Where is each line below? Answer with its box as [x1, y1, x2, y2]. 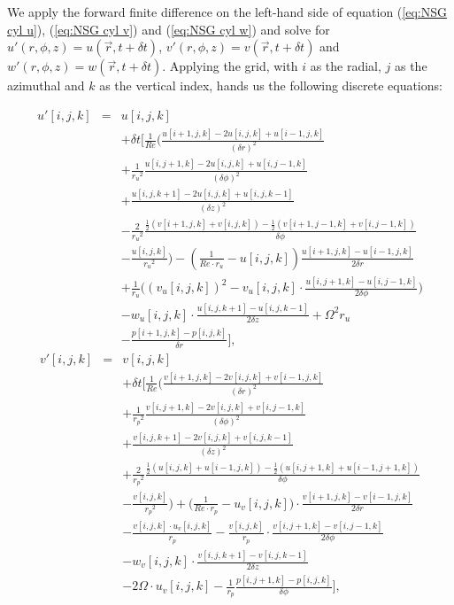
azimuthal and [7, 76, 85, 95]
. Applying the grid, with [162, 57, 298, 75]
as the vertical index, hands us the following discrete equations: [99, 76, 442, 95]
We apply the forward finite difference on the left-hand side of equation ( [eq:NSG [7, 3, 447, 20]
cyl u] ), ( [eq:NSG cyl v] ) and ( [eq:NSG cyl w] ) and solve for [7, 19, 330, 38]
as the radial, [310, 57, 381, 75]
